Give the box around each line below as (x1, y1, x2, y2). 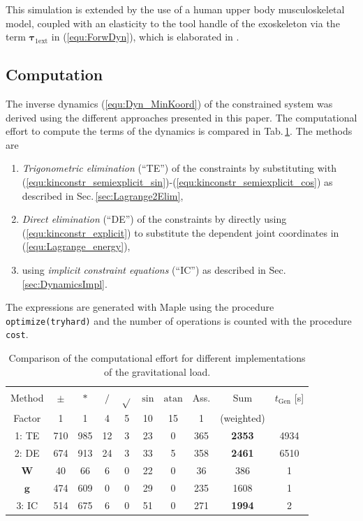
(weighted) (220, 411, 265, 425)
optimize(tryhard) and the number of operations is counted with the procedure (6, 313, 352, 328)
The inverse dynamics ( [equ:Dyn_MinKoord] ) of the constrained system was (6, 96, 333, 110)
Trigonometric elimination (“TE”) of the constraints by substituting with (22, 161, 336, 175)
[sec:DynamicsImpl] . (22, 276, 108, 291)
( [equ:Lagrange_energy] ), (22, 239, 131, 254)
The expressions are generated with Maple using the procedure (6, 300, 274, 314)
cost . (6, 327, 29, 342)
